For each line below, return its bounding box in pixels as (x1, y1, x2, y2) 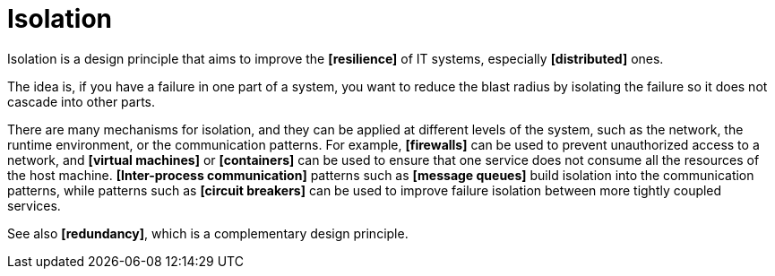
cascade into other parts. (7, 93, 156, 109)
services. (7, 197, 61, 213)
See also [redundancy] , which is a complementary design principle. (7, 225, 409, 241)
